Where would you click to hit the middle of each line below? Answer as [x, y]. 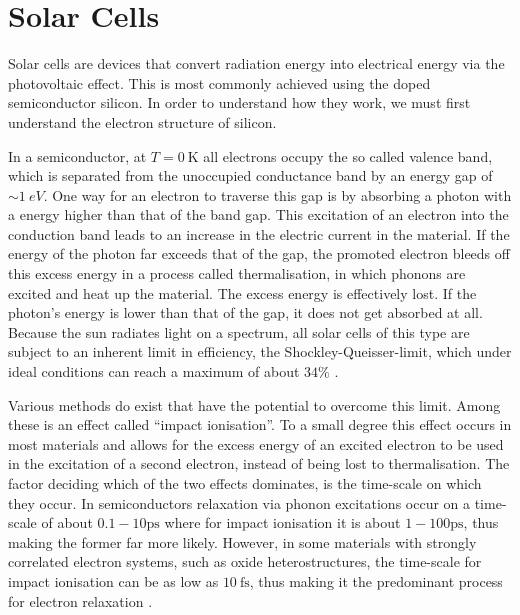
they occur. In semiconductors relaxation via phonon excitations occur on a [239, 502]
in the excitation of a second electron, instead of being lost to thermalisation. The [259, 463]
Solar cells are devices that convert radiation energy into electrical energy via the [256, 63]
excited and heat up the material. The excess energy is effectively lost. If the [242, 292]
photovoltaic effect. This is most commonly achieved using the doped [219, 82]
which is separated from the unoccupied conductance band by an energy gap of [250, 175]
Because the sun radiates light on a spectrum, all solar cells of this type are [239, 331]
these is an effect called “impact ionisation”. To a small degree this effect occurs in [260, 424]
